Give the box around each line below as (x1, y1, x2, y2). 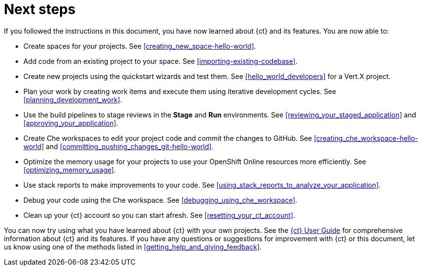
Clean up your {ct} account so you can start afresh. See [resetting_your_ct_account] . (23, 211, 295, 219)
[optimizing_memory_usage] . (23, 165, 116, 174)
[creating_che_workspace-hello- (314, 134, 418, 142)
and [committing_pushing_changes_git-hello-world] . (46, 142, 214, 151)
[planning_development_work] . (23, 95, 122, 104)
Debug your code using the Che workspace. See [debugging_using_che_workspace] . (23, 195, 298, 204)
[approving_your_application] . (23, 118, 119, 127)
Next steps (4, 1, 76, 18)
